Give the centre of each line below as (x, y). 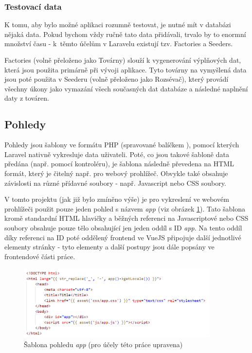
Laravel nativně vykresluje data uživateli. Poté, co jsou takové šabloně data (117, 154)
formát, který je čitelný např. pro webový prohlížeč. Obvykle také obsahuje (116, 173)
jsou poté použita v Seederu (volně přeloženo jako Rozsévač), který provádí (117, 79)
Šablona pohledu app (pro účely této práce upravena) (103, 344)
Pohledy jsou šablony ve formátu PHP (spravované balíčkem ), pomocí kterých (122, 145)
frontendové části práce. (40, 256)
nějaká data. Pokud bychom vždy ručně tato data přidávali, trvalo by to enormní (125, 34)
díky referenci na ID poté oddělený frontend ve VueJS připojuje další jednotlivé (123, 237)
